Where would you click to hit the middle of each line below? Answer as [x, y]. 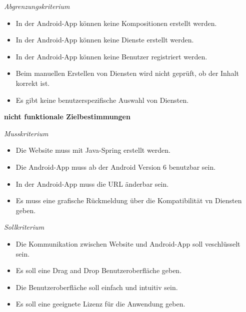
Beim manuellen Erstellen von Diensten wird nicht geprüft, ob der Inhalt [127, 73]
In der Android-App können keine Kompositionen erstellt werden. [116, 23]
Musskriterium [26, 133]
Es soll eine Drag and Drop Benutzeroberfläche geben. [99, 270]
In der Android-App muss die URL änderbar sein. [92, 183]
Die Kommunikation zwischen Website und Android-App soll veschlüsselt [128, 243]
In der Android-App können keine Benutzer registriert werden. [111, 56]
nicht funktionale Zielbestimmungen [67, 117]
